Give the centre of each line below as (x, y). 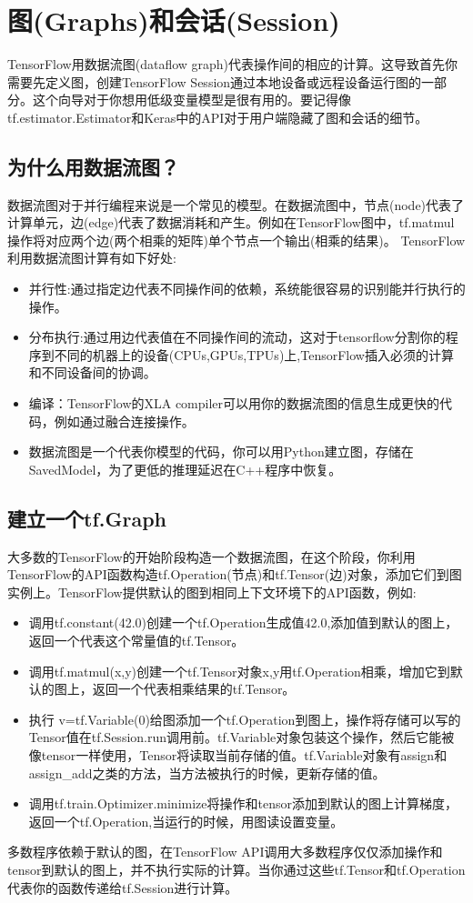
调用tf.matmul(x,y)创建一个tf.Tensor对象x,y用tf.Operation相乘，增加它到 (239, 671)
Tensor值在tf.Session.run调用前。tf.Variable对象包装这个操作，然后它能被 (242, 737)
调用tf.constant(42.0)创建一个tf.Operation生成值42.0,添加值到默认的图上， (243, 622)
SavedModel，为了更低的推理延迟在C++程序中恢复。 (185, 469)
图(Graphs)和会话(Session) (174, 20)
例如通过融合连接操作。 (124, 421)
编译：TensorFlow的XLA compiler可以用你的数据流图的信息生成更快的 (234, 403)
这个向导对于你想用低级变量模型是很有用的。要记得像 (191, 100)
